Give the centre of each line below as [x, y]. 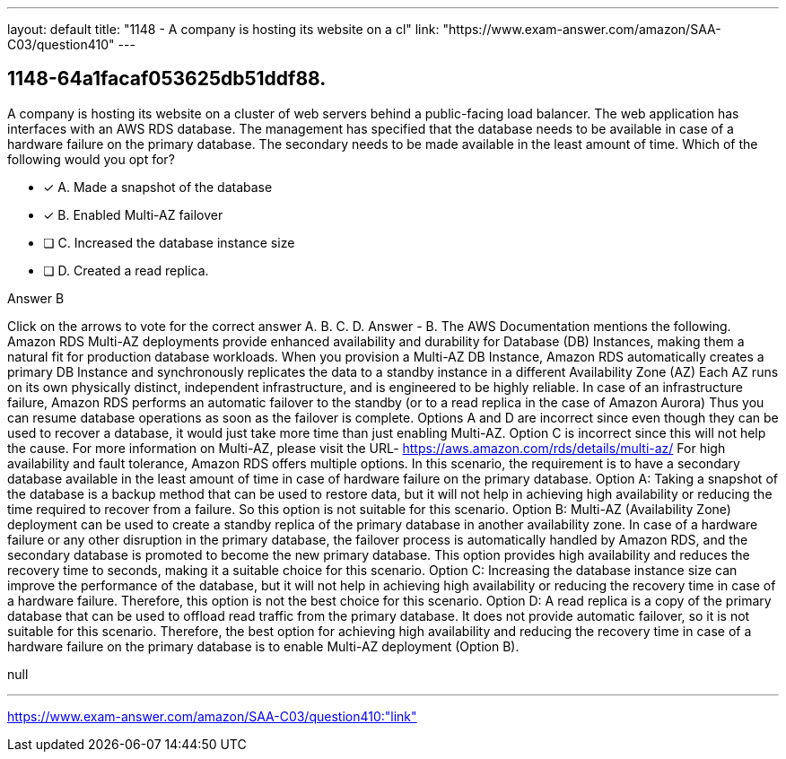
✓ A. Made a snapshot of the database [158, 187]
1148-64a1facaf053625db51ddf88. [167, 79]
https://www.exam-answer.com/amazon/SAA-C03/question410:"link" [212, 716]
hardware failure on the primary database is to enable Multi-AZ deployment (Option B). [263, 646]
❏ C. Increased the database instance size [169, 242]
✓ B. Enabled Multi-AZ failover [133, 214]
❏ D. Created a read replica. [126, 270]
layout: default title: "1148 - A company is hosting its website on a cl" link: [223, 29]
